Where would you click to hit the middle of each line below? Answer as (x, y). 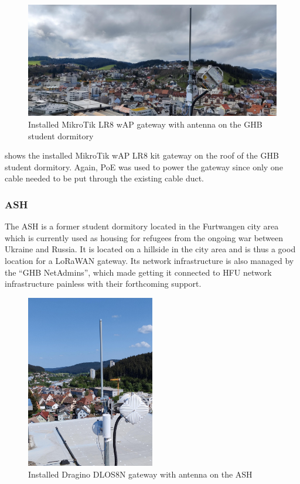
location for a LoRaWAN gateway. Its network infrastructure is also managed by (149, 261)
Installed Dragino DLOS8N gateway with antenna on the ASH (140, 474)
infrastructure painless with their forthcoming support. (103, 284)
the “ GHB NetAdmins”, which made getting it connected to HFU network (138, 272)
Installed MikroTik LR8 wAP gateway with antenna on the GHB (145, 124)
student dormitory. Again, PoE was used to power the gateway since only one (144, 167)
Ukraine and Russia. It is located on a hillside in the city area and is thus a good (150, 249)
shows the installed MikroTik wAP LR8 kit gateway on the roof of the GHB (142, 155)
